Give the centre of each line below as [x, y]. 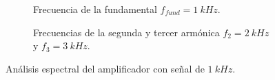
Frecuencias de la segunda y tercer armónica [126, 32]
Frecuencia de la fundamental [95, 9]
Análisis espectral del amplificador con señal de [105, 68]
